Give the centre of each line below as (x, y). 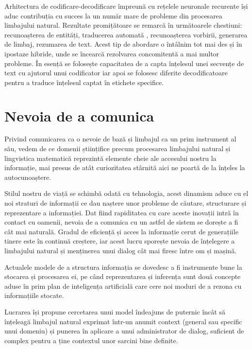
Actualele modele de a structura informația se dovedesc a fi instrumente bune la (123, 267)
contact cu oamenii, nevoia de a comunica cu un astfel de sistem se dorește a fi (121, 222)
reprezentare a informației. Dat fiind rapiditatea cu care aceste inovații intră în (122, 212)
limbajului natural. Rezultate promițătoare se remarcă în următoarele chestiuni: (123, 25)
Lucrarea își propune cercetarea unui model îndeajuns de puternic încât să (115, 311)
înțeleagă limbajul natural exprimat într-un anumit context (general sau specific (123, 321)
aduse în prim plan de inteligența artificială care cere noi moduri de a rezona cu (123, 286)
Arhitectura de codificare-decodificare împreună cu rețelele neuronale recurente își (126, 6)
